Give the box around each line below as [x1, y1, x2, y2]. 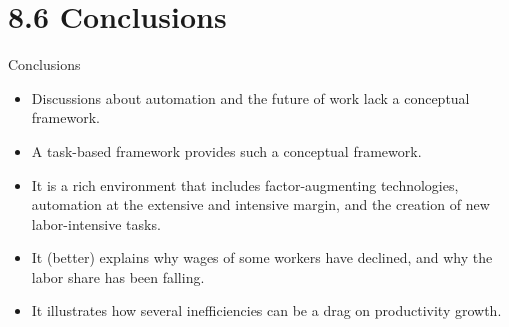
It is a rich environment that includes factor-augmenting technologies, [31, 174, 459, 195]
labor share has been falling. [31, 266, 205, 287]
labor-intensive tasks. [31, 213, 161, 234]
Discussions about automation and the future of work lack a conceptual [31, 87, 470, 108]
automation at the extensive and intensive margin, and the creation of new [31, 194, 490, 215]
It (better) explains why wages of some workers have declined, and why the [31, 247, 493, 268]
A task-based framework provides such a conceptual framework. [31, 140, 422, 161]
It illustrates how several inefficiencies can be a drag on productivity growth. [31, 300, 502, 321]
